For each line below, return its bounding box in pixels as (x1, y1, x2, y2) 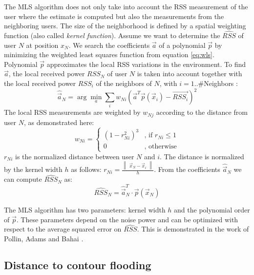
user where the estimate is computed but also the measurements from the (4, 11, 224, 21)
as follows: (71, 164, 102, 174)
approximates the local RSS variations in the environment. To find (46, 59, 246, 69)
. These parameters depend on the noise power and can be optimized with (16, 214, 238, 224)
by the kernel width (4, 164, 63, 174)
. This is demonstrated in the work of (137, 224, 249, 234)
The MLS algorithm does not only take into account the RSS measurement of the (4, 1, 248, 11)
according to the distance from (156, 107, 248, 117)
